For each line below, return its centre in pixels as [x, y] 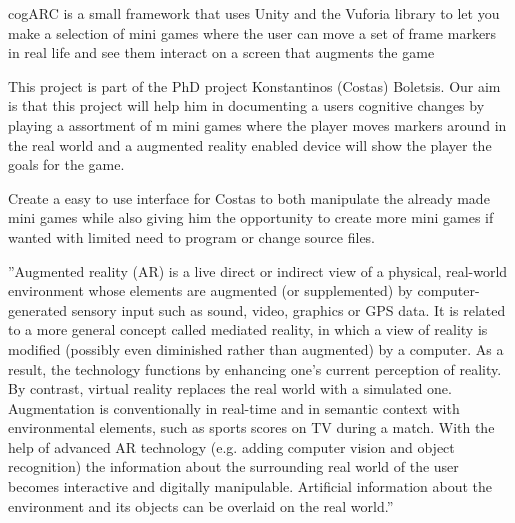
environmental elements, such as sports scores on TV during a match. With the [251, 427]
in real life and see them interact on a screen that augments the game [221, 52]
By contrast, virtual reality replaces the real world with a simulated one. [230, 388]
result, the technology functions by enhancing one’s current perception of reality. [255, 368]
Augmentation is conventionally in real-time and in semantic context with [234, 407]
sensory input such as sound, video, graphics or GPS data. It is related [288, 309]
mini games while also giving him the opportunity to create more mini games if [251, 217]
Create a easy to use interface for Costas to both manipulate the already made [249, 197]
